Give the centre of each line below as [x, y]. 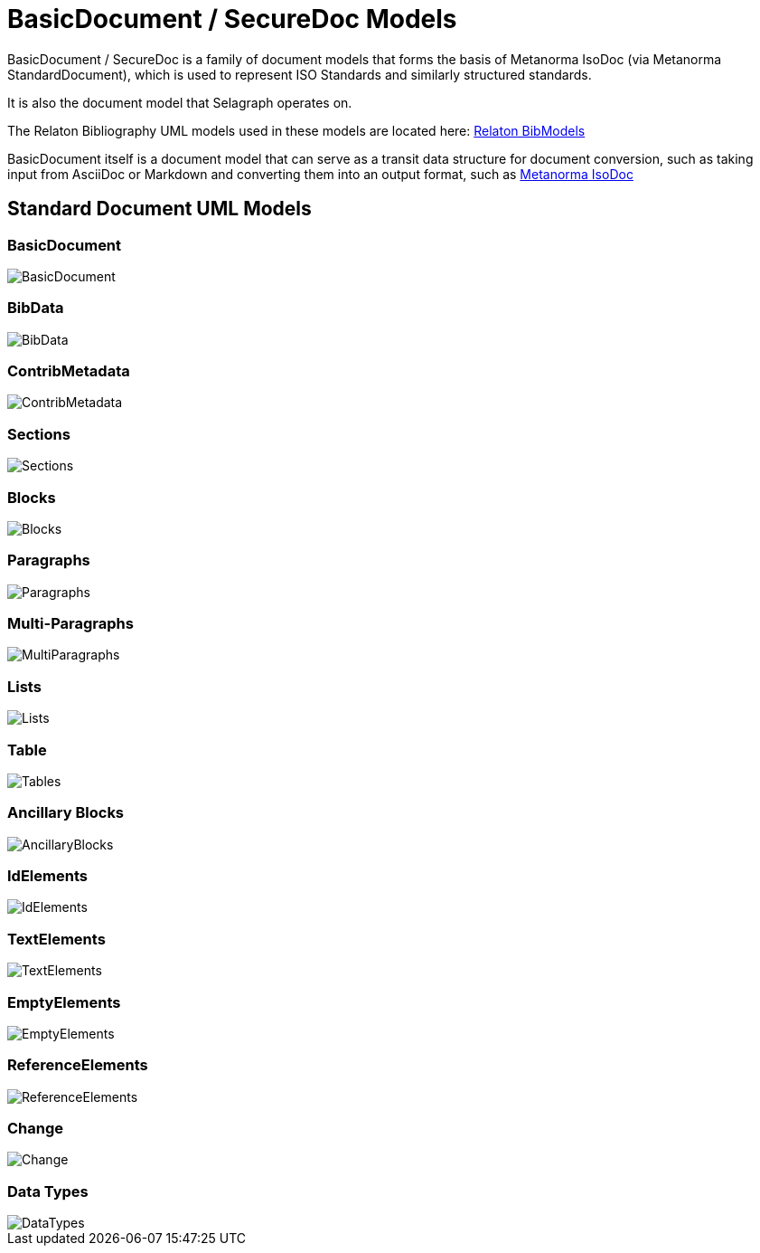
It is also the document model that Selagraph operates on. [180, 102]
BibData [36, 308]
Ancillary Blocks [66, 813]
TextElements [56, 939]
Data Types [48, 1191]
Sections [39, 434]
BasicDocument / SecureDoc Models [232, 19]
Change [36, 1129]
